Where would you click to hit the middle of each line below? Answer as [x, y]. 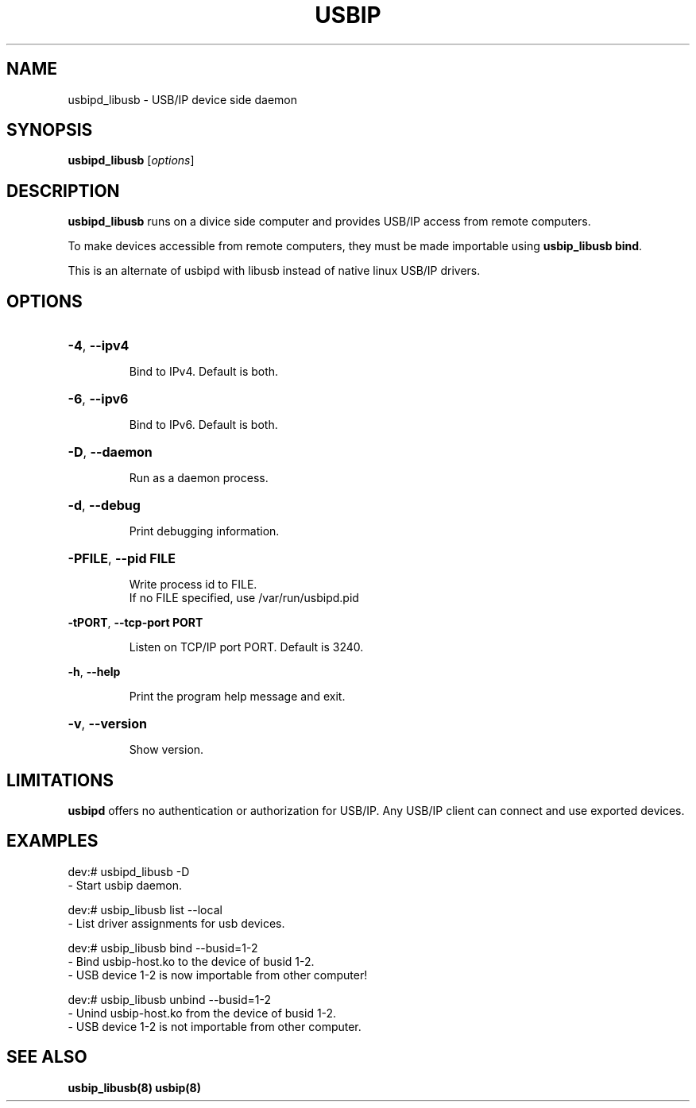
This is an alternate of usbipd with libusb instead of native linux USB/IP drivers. [274, 271]
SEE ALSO [47, 1057]
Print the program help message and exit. [237, 697]
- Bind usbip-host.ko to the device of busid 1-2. [191, 961]
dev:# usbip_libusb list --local [145, 909]
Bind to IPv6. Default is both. [203, 425]
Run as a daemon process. [199, 478]
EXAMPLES [52, 841]
